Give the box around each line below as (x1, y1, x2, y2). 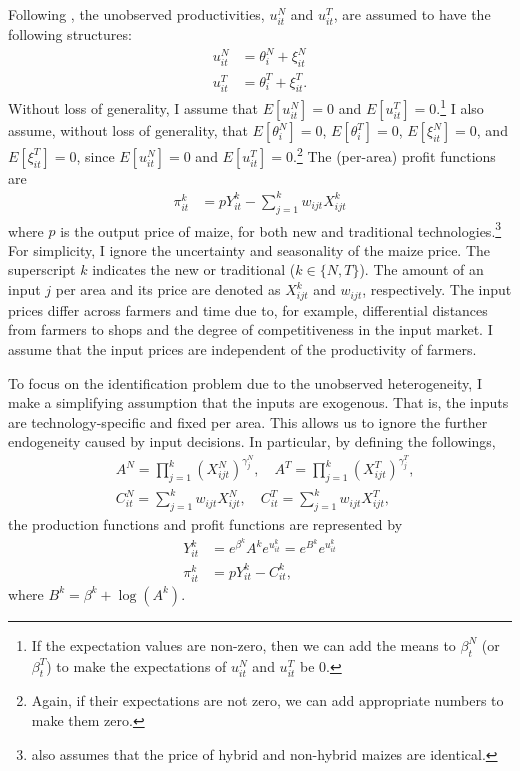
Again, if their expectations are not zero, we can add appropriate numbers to (31, 690, 504, 711)
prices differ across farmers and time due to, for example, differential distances (8, 299, 488, 320)
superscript (8, 259, 76, 280)
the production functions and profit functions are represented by (8, 514, 403, 535)
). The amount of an (359, 259, 484, 280)
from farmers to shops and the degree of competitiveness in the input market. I (8, 319, 493, 340)
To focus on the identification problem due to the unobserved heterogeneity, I (8, 372, 482, 393)
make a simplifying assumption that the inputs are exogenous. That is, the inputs (8, 392, 509, 413)
